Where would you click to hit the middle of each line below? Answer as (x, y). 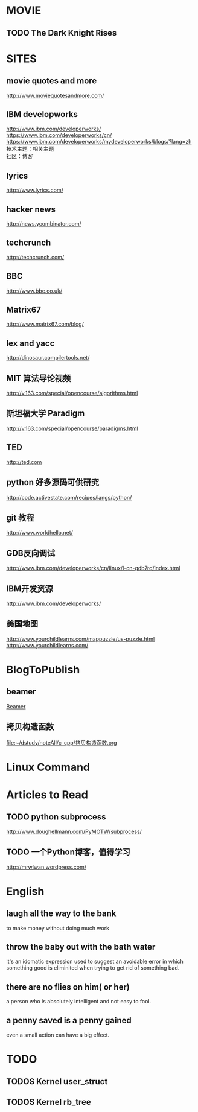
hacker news (31, 209)
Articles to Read (47, 795)
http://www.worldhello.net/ (40, 533)
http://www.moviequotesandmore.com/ (55, 95)
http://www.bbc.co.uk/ (34, 291)
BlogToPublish (43, 669)
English (25, 891)
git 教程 (20, 517)
